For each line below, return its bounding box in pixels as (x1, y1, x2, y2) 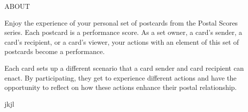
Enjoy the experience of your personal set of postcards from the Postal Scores (4, 17, 238, 28)
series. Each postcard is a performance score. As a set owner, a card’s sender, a (4, 27, 243, 37)
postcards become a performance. (4, 46, 105, 56)
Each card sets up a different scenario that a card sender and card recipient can (4, 62, 244, 73)
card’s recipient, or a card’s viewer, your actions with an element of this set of (4, 36, 239, 47)
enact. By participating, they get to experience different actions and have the (4, 72, 237, 83)
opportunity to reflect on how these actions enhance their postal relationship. (4, 82, 237, 92)
